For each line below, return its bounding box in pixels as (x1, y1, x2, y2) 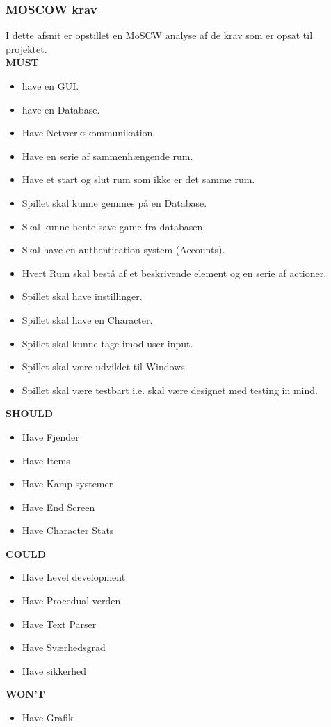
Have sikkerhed (22, 663, 87, 678)
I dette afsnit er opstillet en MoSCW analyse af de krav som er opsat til (6, 28, 313, 42)
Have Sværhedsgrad (22, 640, 106, 655)
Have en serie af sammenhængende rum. (22, 148, 193, 163)
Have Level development (22, 570, 126, 584)
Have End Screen (22, 499, 95, 514)
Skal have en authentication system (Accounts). (22, 242, 225, 257)
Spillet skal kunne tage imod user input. (22, 336, 193, 350)
